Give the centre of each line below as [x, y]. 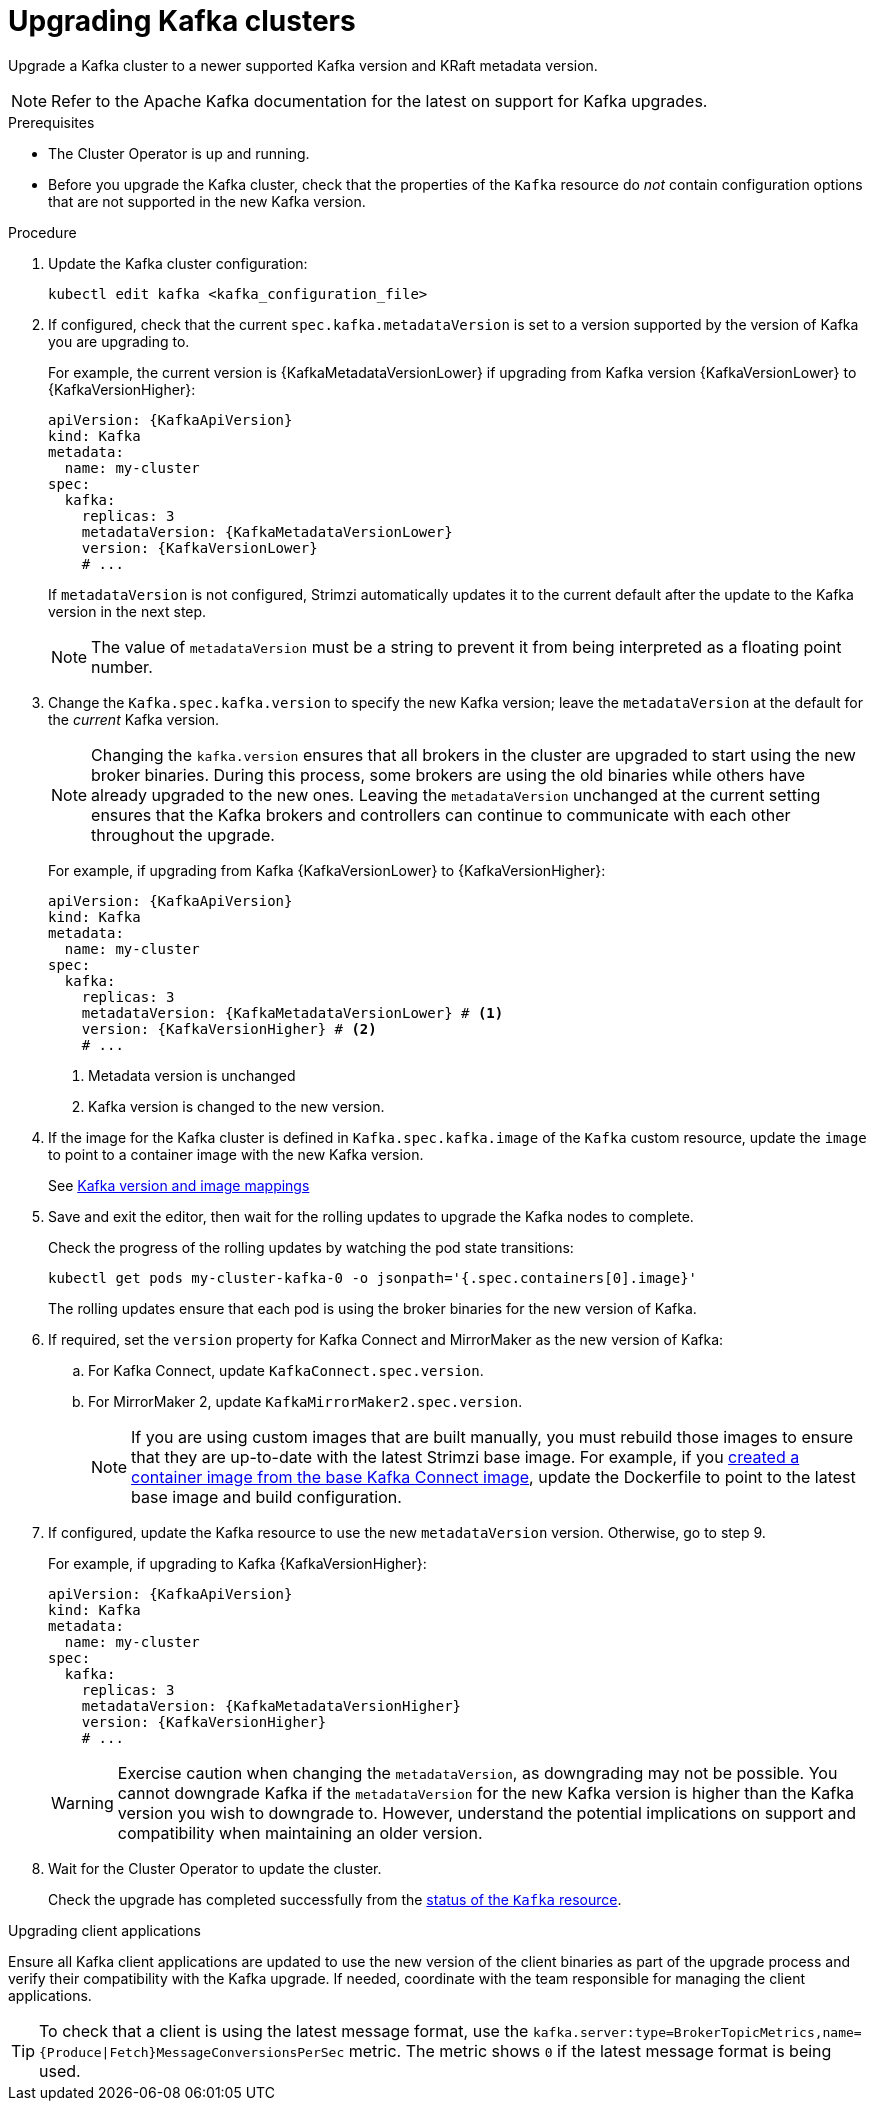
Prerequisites [51, 122]
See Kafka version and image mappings [179, 1185]
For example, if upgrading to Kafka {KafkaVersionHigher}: [237, 1563]
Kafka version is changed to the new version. [236, 1106]
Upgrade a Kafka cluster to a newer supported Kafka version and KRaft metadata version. [303, 65]
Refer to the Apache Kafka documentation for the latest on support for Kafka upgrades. [379, 100]
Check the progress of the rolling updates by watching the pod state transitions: [311, 1247]
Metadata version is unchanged [192, 1075]
